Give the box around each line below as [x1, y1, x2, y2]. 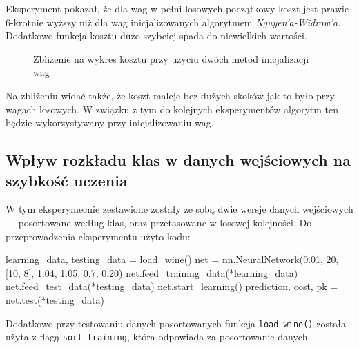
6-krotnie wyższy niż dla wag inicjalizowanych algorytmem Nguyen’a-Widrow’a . [6, 14, 341, 29]
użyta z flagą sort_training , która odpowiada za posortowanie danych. [6, 329, 311, 344]
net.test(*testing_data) [6, 292, 104, 307]
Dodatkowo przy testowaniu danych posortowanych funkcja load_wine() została [6, 316, 347, 330]
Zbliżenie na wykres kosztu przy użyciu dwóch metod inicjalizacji [33, 51, 309, 66]
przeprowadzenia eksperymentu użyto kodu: [6, 229, 191, 243]
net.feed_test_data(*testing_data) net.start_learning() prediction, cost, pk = [6, 279, 338, 293]
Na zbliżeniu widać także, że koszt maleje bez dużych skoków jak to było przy [6, 88, 335, 102]
